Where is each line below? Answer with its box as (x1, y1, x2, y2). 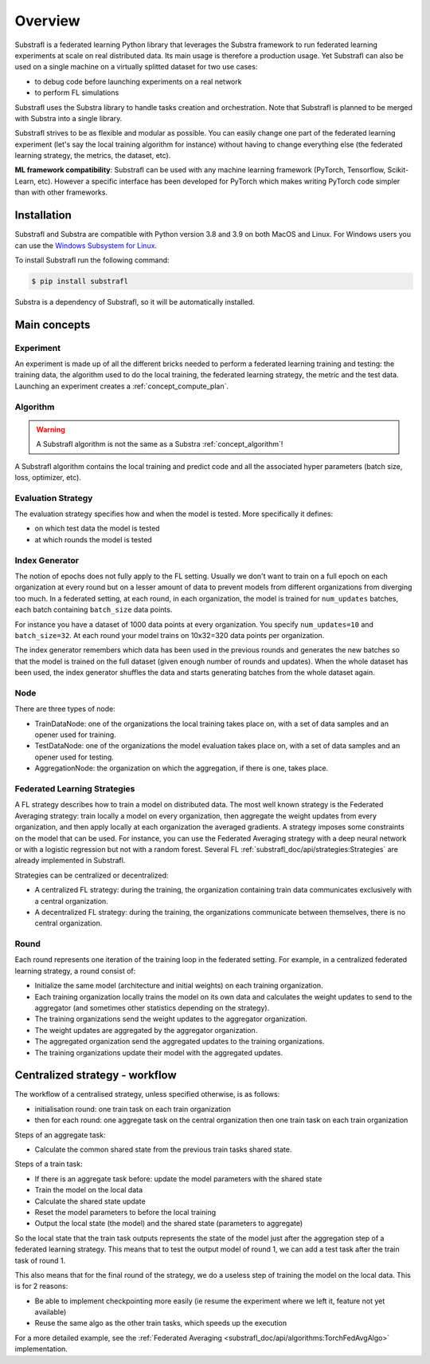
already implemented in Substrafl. (14, 856, 126, 865)
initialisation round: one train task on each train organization (34, 1104, 231, 1114)
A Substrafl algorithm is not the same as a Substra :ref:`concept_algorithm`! (36, 440, 283, 449)
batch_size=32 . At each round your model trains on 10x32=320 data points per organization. (14, 630, 325, 640)
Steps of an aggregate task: (14, 1129, 106, 1140)
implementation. (14, 1344, 68, 1354)
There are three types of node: (14, 704, 115, 714)
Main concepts (14, 317, 91, 331)
